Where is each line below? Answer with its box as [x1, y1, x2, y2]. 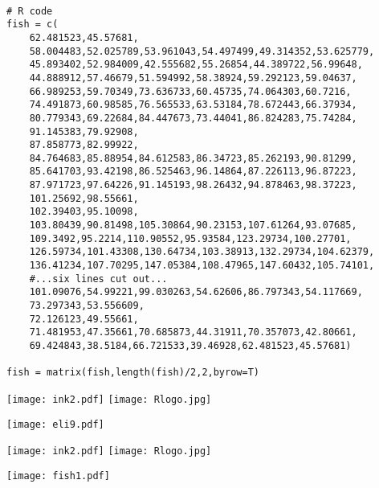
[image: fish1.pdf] [6, 470, 110, 482]
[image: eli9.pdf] [6, 418, 104, 430]
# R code [6, 5, 53, 17]
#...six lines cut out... [29, 273, 168, 285]
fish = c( [6, 18, 59, 31]
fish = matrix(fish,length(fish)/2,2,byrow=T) [6, 367, 259, 379]
